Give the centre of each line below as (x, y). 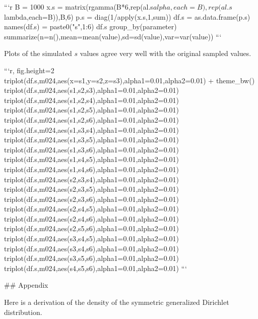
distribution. (23, 312)
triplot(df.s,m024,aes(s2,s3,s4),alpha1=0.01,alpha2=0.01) (91, 179)
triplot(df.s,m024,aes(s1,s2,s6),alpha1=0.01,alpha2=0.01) (91, 119)
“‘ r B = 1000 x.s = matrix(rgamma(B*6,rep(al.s (79, 7)
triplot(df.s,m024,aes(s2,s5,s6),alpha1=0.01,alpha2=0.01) (91, 228)
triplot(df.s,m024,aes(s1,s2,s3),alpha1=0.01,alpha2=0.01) (91, 90)
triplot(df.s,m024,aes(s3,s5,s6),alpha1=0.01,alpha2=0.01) (91, 258)
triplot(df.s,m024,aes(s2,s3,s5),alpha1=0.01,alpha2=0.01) (91, 189)
